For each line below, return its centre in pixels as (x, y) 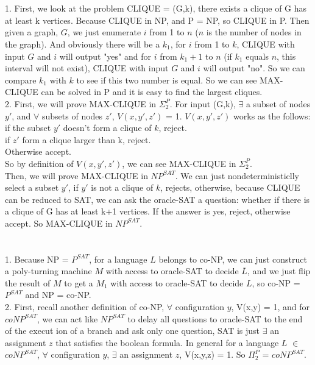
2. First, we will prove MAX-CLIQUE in (81, 103)
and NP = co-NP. (58, 295)
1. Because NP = (37, 259)
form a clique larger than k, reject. (87, 139)
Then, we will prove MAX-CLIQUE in (76, 175)
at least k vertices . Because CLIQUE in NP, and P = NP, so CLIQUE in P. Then (157, 20)
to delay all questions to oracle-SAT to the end (215, 318)
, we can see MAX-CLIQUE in (179, 163)
